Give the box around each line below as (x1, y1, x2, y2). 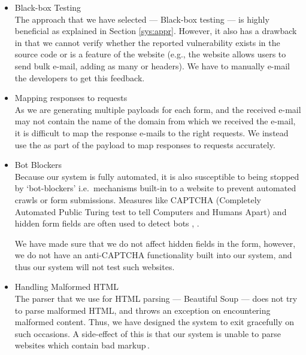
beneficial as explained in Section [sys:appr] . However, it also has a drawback (14, 25, 297, 37)
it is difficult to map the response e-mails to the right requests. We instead (14, 126, 289, 139)
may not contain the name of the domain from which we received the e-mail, (14, 115, 296, 127)
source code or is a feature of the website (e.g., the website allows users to (14, 48, 286, 60)
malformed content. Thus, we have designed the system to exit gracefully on (14, 316, 295, 328)
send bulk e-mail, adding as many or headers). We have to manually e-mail (14, 59, 290, 72)
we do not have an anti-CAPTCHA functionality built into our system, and (14, 249, 292, 261)
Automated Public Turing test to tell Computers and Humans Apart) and (14, 205, 287, 218)
